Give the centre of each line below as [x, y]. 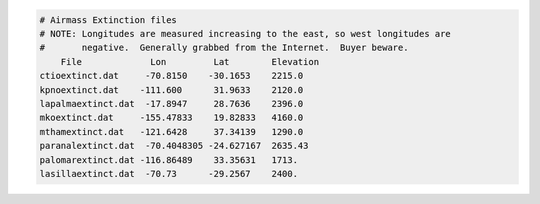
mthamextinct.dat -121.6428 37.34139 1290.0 [171, 131]
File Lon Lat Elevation [190, 61]
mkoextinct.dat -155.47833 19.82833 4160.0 [171, 118]
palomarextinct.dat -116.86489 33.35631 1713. [169, 159]
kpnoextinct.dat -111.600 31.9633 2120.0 [171, 89]
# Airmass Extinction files [108, 19]
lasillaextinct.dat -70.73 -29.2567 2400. [169, 173]
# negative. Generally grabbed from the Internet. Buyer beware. [224, 48]
